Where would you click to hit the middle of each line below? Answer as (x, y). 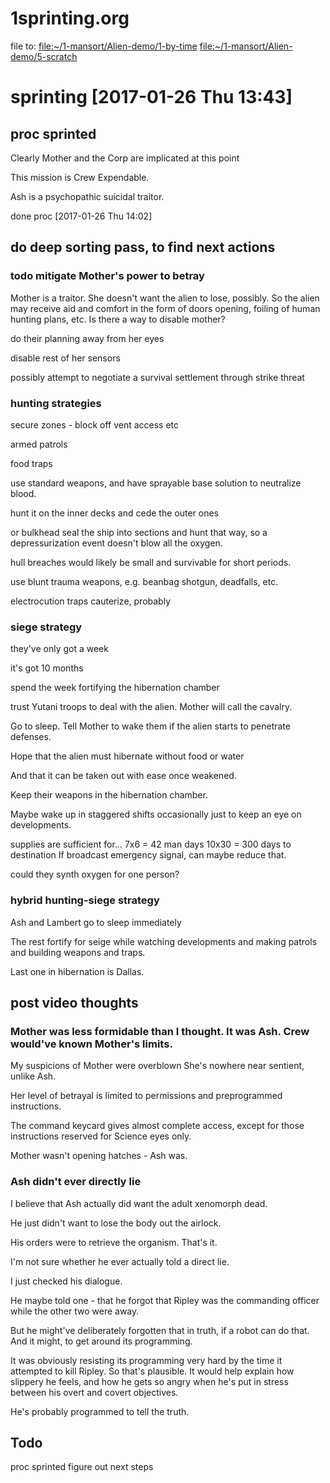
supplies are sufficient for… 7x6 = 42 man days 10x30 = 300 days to (151, 844)
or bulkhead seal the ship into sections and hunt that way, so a (139, 532)
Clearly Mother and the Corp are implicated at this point (125, 158)
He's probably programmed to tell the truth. (100, 1411)
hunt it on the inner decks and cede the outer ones (114, 513)
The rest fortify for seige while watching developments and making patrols (164, 941)
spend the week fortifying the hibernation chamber (115, 688)
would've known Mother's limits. (91, 1044)
